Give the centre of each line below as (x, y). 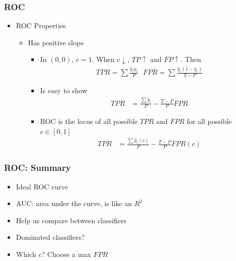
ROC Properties (41, 25)
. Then (191, 59)
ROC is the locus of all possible (89, 121)
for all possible (209, 121)
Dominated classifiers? (50, 237)
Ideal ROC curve (42, 186)
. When (103, 59)
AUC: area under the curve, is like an (74, 203)
